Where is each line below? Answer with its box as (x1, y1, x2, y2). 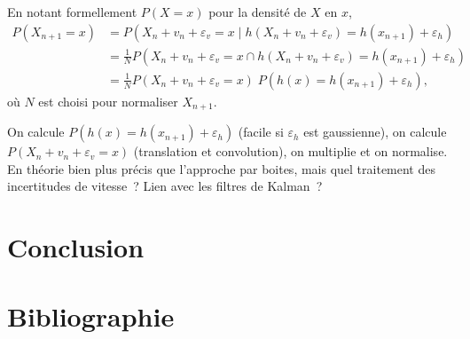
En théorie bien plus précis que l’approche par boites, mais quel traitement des (7, 159, 435, 177)
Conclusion (7, 229, 145, 265)
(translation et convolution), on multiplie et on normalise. (133, 142, 448, 161)
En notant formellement (7, 3, 137, 20)
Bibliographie (7, 298, 175, 335)
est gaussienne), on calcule (303, 122, 447, 141)
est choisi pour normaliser (38, 91, 178, 110)
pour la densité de (208, 3, 307, 20)
